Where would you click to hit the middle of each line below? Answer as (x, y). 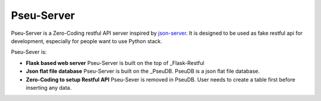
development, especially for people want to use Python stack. (87, 41)
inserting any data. (49, 87)
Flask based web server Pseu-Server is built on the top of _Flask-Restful (115, 63)
